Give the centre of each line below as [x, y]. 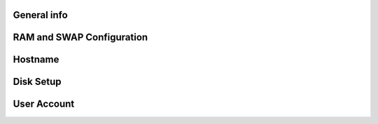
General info [40, 15]
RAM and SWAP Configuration [80, 37]
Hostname [36, 60]
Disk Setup [37, 82]
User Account [44, 104]
